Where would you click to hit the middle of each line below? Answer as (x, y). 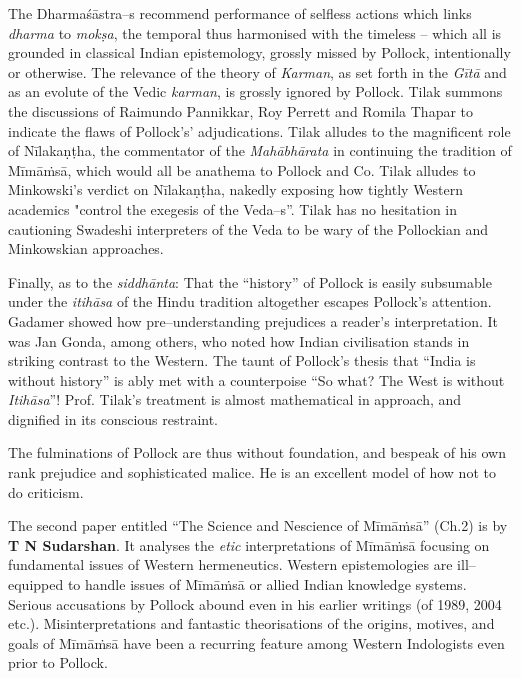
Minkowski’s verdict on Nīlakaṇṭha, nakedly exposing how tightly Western (236, 189)
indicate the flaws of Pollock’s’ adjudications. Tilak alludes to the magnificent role (259, 130)
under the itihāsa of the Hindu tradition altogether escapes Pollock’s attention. (250, 301)
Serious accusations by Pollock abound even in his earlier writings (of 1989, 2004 (255, 603)
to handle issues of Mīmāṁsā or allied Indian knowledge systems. (267, 584)
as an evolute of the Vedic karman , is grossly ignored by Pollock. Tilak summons (255, 91)
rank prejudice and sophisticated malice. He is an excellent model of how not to (252, 472)
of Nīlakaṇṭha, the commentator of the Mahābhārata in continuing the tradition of (260, 150)
